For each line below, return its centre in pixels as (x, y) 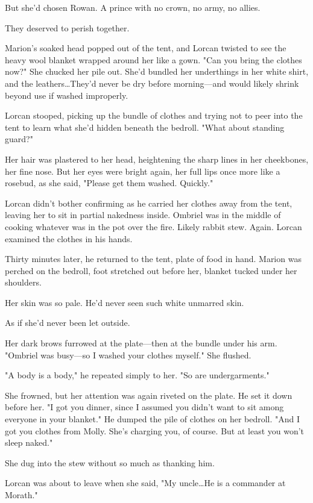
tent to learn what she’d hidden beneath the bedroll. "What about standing (145, 127)
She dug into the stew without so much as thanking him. (110, 462)
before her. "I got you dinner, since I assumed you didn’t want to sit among (144, 407)
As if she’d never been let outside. (68, 323)
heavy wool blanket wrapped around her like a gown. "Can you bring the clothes (153, 59)
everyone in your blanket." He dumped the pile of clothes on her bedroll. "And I (153, 419)
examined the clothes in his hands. (69, 238)
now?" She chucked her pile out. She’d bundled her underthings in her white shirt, (157, 71)
